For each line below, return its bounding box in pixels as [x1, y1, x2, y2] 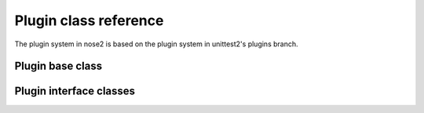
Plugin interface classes [14, 85, 136, 98]
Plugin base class [14, 60, 103, 73]
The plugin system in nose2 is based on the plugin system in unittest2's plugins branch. [14, 39, 298, 49]
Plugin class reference [14, 12, 164, 29]
